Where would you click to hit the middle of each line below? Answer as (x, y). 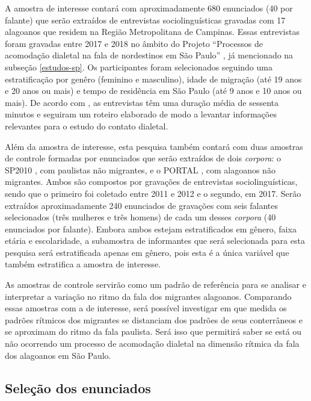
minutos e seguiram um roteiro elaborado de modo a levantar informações (141, 114)
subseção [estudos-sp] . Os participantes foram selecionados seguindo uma (139, 67)
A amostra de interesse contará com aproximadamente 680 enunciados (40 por (149, 8)
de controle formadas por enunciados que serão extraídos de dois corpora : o (143, 158)
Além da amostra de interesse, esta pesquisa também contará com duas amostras (154, 146)
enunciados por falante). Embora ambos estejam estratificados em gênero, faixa (151, 228)
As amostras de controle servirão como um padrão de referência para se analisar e (155, 284)
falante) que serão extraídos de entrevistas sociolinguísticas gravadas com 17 (145, 20)
